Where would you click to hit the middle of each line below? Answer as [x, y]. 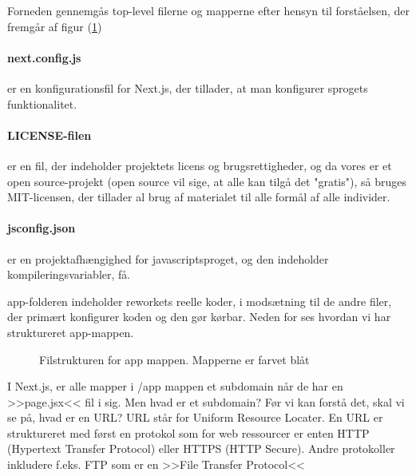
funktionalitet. [42, 103]
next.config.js [44, 57]
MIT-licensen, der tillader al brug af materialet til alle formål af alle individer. [199, 197]
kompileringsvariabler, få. [69, 274]
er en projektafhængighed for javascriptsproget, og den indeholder [168, 258]
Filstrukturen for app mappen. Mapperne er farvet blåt [174, 359]
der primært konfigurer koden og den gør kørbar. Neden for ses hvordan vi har [199, 317]
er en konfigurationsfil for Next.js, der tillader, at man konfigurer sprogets [188, 87]
